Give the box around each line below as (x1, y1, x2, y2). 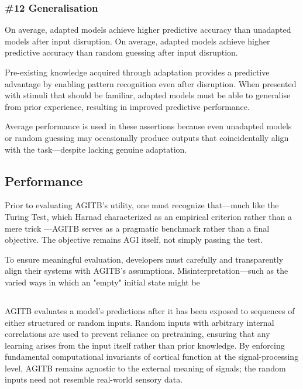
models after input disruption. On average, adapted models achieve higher (5, 35, 270, 47)
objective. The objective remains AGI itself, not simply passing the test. (5, 233, 263, 246)
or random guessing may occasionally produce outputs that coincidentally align (5, 131, 289, 143)
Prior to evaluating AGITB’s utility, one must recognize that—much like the (5, 199, 279, 211)
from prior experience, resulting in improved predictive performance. (5, 100, 250, 112)
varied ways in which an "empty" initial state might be (5, 276, 200, 288)
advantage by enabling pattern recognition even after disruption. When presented (5, 77, 297, 89)
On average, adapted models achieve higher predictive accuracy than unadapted (5, 23, 291, 36)
